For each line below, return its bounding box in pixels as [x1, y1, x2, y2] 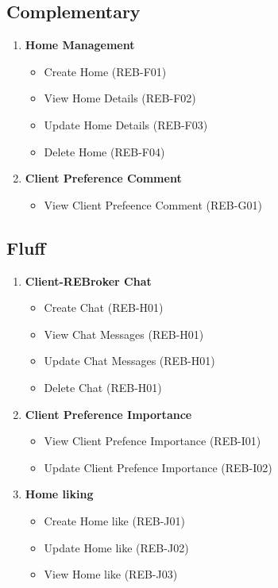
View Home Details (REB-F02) [44, 90, 196, 106]
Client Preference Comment [25, 170, 182, 186]
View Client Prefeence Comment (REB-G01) [44, 196, 262, 213]
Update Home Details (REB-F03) [44, 116, 208, 133]
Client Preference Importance [25, 405, 192, 422]
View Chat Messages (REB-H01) [44, 325, 204, 342]
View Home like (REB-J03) [44, 566, 178, 582]
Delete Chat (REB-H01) [44, 379, 162, 395]
